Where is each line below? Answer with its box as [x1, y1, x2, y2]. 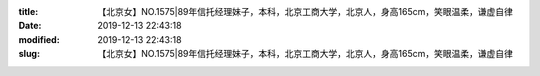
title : [18, 6, 39, 17]
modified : [18, 33, 60, 45]
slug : [18, 48, 40, 60]
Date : [18, 20, 42, 32]
